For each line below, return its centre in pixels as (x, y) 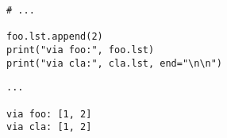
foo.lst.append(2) (55, 37)
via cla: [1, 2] (49, 127)
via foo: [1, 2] (49, 114)
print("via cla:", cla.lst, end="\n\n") (115, 63)
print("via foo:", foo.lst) (81, 50)
